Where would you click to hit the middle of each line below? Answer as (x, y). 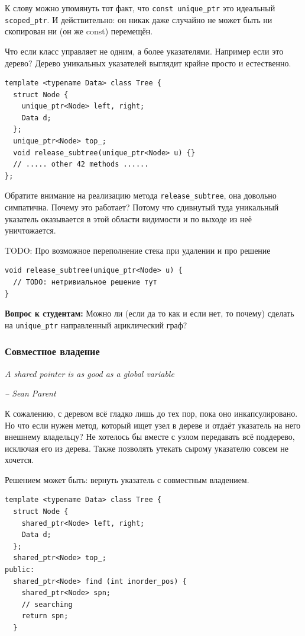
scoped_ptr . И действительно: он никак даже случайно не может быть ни (139, 19)
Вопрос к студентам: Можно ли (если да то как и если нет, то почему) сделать (150, 313)
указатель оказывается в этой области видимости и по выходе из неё (128, 218)
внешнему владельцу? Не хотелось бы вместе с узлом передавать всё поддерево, (150, 437)
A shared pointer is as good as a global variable (90, 373)
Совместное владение (52, 351)
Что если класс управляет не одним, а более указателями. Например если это (144, 51)
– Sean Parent (30, 393)
